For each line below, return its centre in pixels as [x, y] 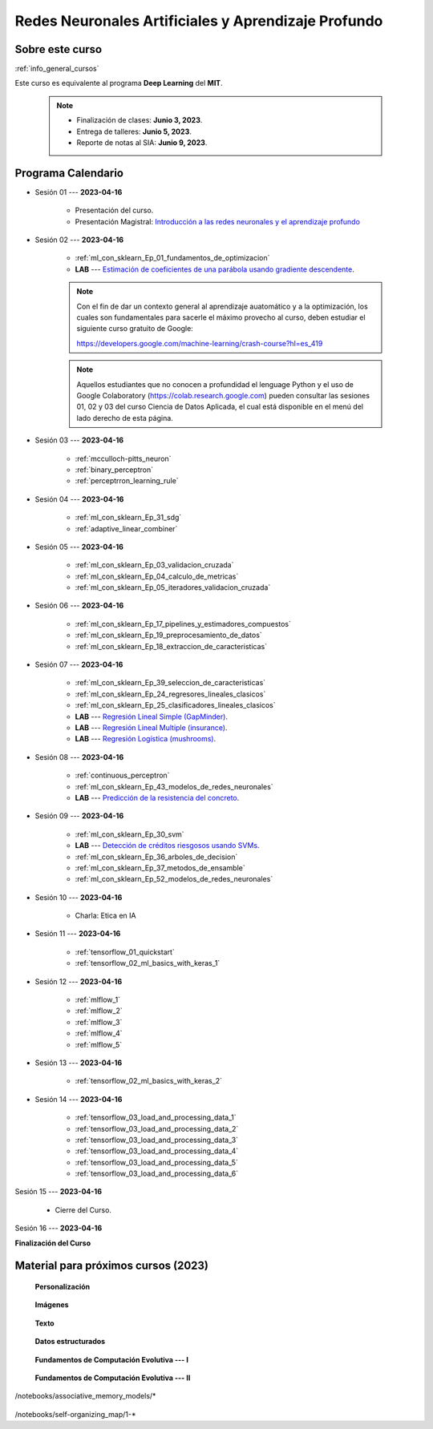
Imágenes [52, 1305]
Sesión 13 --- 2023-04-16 [79, 1063]
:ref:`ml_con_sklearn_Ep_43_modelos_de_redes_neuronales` [174, 786]
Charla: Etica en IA [105, 916]
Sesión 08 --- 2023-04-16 [79, 757]
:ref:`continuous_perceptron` [122, 775]
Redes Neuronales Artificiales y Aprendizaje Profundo [199, 21]
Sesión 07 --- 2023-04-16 [79, 664]
